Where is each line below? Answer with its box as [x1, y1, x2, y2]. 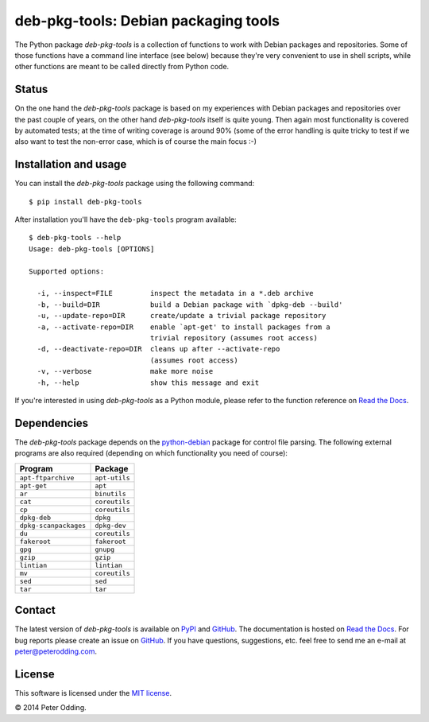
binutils [95, 489, 126, 498]
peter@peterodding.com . [14, 646, 98, 656]
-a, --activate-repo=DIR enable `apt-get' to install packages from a [37, 322, 330, 332]
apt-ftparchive [19, 473, 75, 482]
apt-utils [95, 473, 130, 482]
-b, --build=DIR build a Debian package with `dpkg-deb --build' [37, 300, 343, 309]
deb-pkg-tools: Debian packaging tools [14, 12, 280, 29]
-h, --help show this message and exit [37, 378, 260, 387]
